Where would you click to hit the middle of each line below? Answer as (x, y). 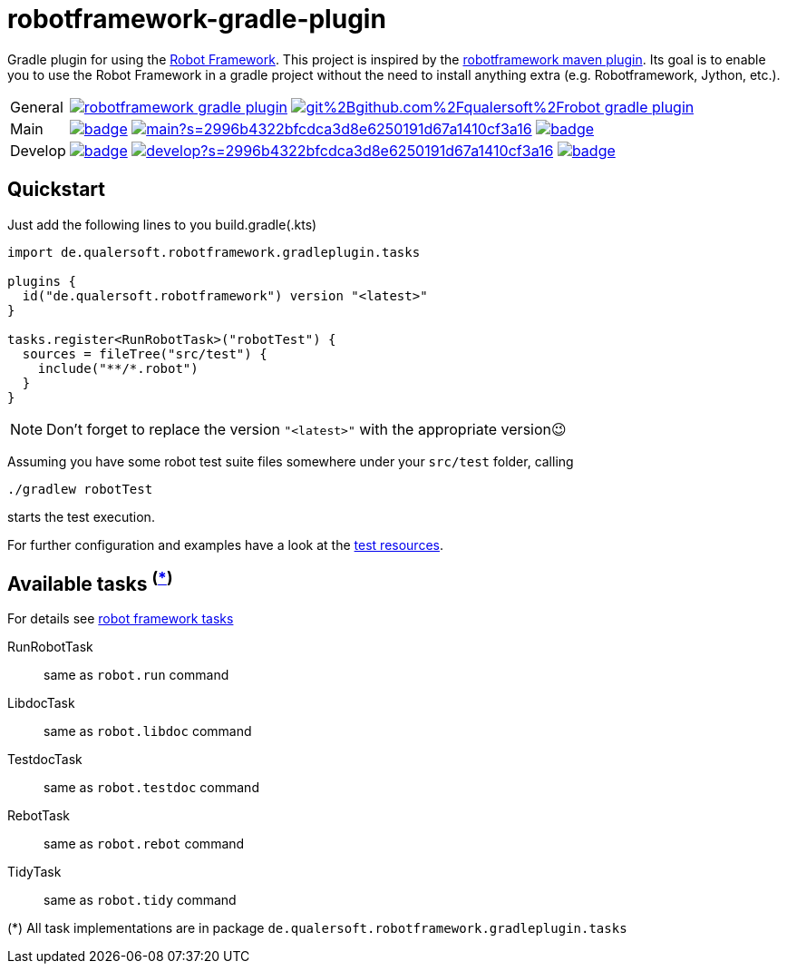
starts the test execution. (81, 516)
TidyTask (34, 872)
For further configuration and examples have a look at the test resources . (225, 544)
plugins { (42, 281)
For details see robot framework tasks (121, 619)
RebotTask (39, 816)
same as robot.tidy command (140, 900)
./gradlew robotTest (80, 489)
